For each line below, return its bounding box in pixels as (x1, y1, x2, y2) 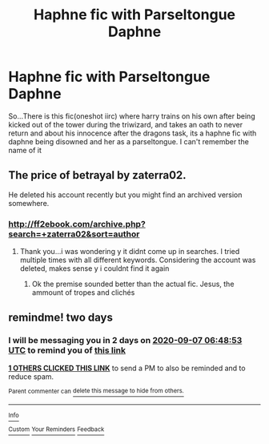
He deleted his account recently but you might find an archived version (8, 190, 243, 200)
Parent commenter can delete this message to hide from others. (8, 387, 184, 395)
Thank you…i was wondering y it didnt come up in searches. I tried (19, 247, 240, 256)
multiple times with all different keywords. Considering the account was (19, 255, 256, 265)
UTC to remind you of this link (8, 345, 126, 356)
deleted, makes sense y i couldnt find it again (19, 264, 170, 273)
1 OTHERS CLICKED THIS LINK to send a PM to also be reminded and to (8, 363, 246, 373)
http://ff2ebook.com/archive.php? (8, 218, 146, 229)
